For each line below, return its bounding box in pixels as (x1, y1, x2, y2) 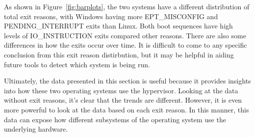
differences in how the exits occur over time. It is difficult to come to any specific (4, 40, 247, 50)
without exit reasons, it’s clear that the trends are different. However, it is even (4, 95, 242, 105)
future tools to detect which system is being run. (4, 59, 150, 69)
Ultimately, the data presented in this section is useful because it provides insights (4, 76, 251, 86)
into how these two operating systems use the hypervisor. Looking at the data (4, 85, 238, 95)
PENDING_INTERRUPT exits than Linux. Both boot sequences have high (4, 21, 233, 31)
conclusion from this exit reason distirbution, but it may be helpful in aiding (4, 49, 234, 59)
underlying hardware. (4, 124, 68, 134)
